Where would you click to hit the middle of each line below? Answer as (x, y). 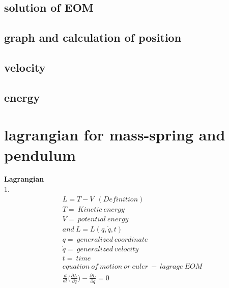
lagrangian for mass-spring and (115, 135)
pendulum (40, 154)
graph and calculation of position (93, 37)
